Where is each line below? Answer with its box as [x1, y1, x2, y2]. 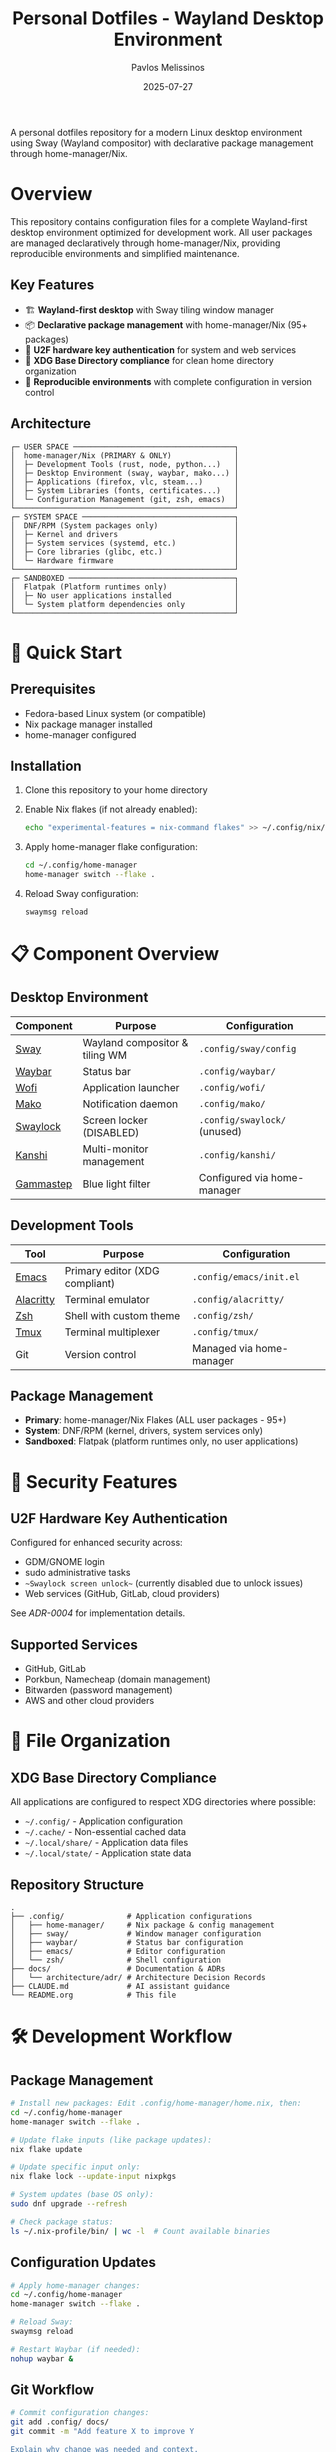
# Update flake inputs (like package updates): [10, 2135, 213, 2145]
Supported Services [10, 1636, 138, 1653]
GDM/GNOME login [24, 1556, 105, 1568]
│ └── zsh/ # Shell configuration [10, 1955, 222, 1966]
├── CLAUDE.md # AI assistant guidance [10, 1982, 230, 1992]
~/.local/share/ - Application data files [24, 1837, 189, 1849]
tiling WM [82, 1048, 128, 1062]
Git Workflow [10, 2382, 95, 2399]
